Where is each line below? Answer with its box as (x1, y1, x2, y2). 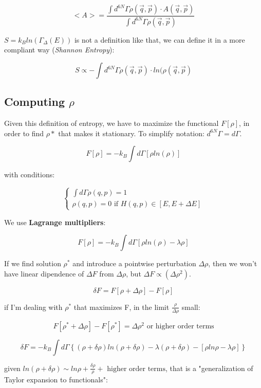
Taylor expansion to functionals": (4, 374, 108, 385)
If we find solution (4, 258, 61, 269)
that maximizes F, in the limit (73, 301, 170, 312)
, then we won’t (208, 258, 257, 269)
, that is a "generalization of (165, 362, 253, 373)
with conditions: (4, 169, 55, 180)
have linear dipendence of (4, 268, 84, 279)
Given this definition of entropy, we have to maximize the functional (4, 118, 219, 128)
